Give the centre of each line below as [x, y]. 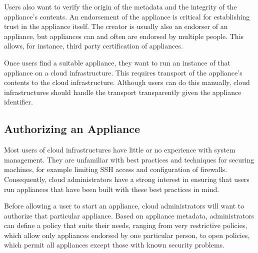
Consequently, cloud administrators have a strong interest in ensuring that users [127, 179]
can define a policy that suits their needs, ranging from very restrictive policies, [126, 225]
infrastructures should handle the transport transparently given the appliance [123, 92]
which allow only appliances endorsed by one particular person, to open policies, [127, 235]
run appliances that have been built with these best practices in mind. [112, 189]
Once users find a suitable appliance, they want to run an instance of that [117, 62]
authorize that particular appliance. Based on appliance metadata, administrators [129, 215]
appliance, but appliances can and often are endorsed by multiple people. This [124, 36]
